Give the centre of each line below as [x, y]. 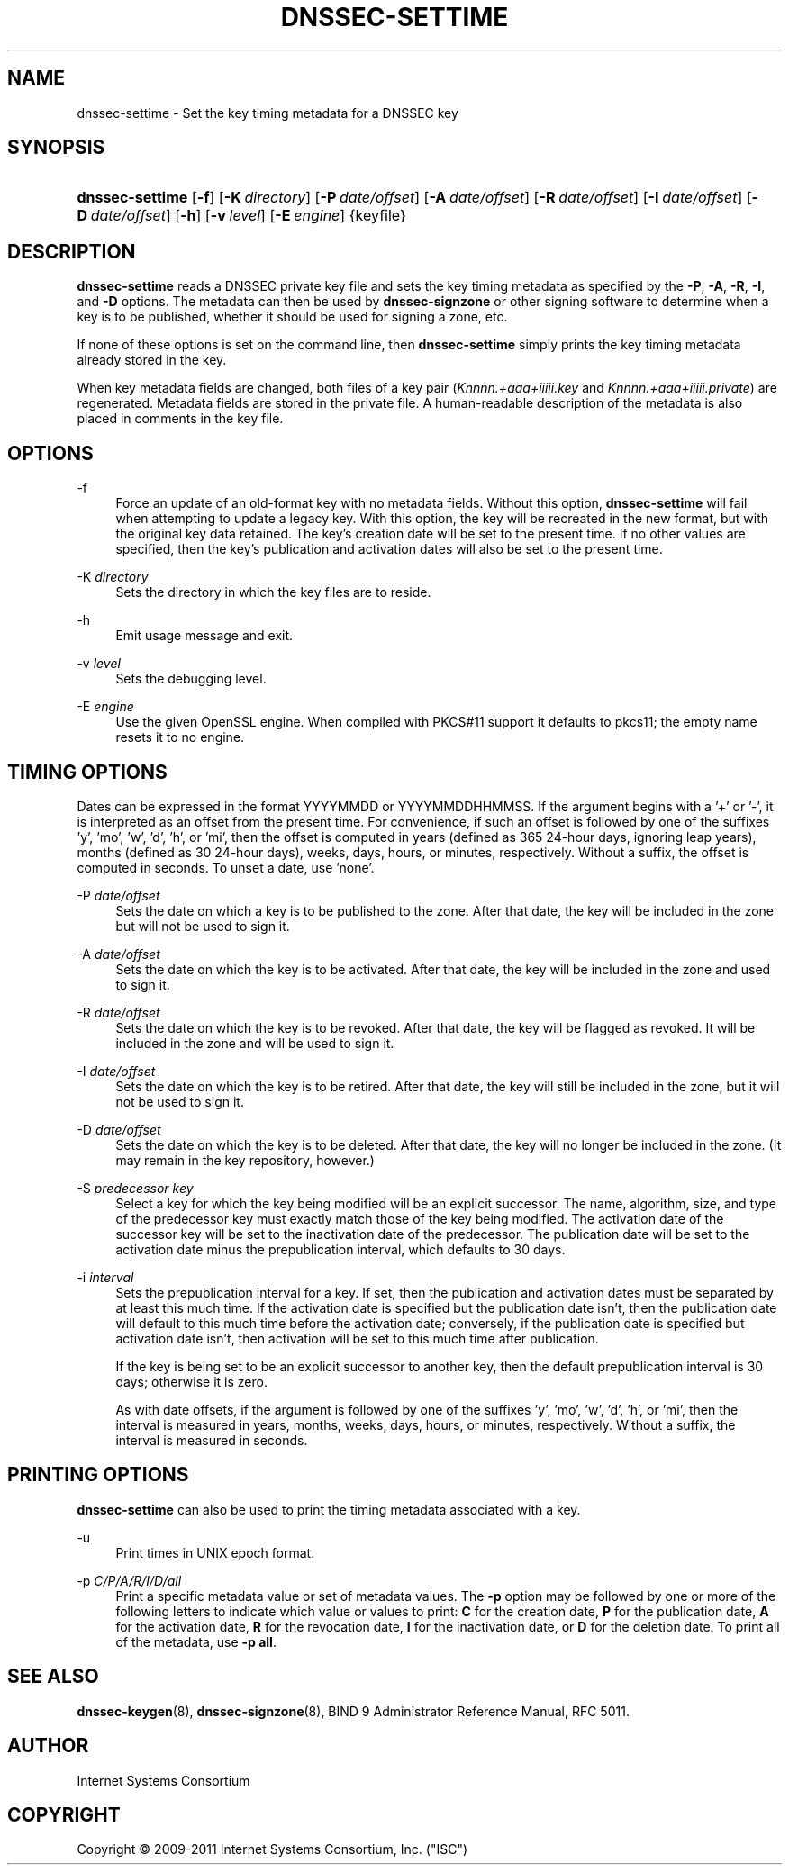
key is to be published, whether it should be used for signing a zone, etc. [292, 317]
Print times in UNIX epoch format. [215, 1552]
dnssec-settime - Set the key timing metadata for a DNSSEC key [268, 113]
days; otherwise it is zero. [191, 1381]
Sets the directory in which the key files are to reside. [273, 592]
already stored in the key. [152, 360]
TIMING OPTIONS [87, 772]
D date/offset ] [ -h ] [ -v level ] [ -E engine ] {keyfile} [241, 216]
